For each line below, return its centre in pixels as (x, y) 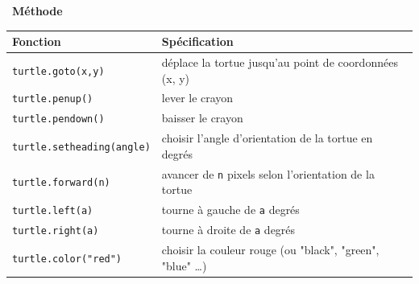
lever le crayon (197, 98)
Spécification (197, 41)
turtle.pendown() (58, 119)
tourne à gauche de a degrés (230, 210)
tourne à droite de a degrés (228, 230)
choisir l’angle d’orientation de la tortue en (267, 138)
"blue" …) (184, 265)
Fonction (37, 41)
